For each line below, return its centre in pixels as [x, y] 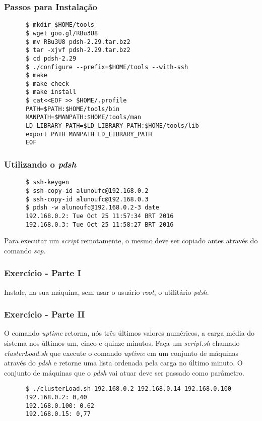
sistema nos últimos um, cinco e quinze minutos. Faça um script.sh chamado [122, 343]
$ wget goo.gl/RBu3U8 [62, 33]
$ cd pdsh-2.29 [51, 58]
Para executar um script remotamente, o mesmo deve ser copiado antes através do [131, 241]
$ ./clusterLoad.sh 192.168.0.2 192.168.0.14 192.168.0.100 [128, 389]
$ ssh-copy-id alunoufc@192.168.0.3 [87, 199]
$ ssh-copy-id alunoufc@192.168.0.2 [87, 191]
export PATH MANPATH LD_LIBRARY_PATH [89, 134]
